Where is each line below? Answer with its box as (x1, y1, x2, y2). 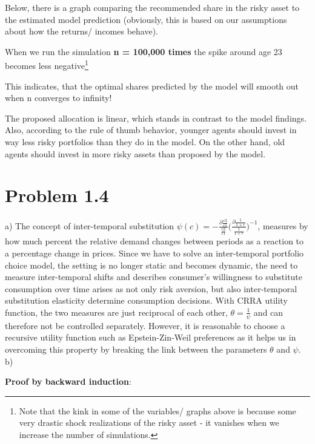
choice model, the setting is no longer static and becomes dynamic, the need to (5, 258, 298, 271)
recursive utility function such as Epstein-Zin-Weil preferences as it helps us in (5, 331, 296, 344)
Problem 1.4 (5, 183, 109, 207)
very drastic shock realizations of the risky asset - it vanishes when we (19, 416, 279, 429)
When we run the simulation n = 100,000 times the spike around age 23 (5, 45, 282, 57)
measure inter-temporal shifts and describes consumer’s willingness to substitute (5, 270, 303, 283)
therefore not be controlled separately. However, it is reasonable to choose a (5, 319, 285, 331)
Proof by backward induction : (5, 375, 131, 388)
